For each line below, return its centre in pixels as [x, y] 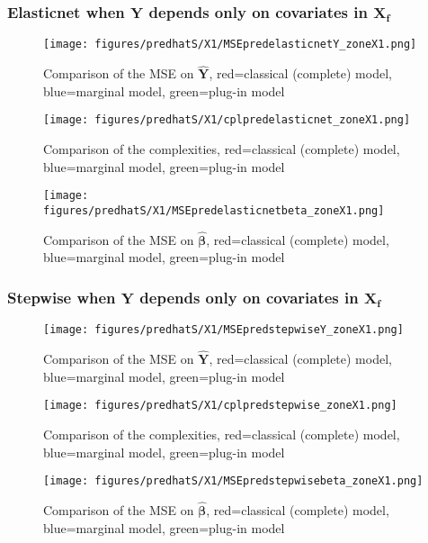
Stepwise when [62, 297]
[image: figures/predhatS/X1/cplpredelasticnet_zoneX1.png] [227, 120]
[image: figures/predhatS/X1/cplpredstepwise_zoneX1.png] [220, 406]
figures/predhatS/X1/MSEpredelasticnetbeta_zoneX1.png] [214, 210]
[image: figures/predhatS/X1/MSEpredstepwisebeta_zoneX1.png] [233, 481]
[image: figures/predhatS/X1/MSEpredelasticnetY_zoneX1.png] [230, 45]
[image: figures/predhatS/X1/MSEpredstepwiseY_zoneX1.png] [223, 330]
